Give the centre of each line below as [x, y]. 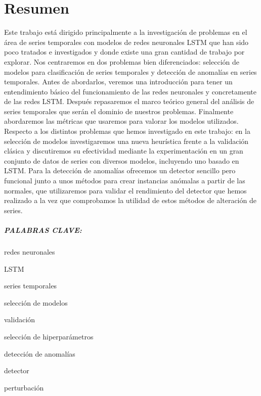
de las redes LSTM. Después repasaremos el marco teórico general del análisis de [129, 101]
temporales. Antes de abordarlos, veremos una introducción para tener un [118, 82]
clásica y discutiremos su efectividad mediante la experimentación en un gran [124, 151]
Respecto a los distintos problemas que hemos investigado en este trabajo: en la [127, 131]
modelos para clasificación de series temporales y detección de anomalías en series [130, 71]
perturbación [24, 387]
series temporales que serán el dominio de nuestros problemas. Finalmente [119, 111]
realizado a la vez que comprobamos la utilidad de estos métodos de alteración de [130, 200]
